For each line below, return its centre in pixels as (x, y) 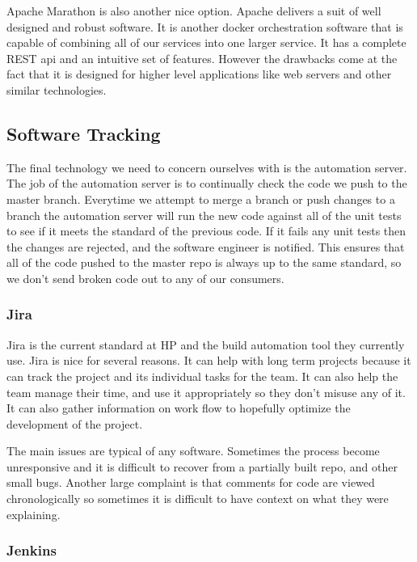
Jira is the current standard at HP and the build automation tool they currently (206, 344)
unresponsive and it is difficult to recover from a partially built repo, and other (202, 466)
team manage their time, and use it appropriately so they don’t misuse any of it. (206, 392)
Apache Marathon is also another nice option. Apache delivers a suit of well (194, 11)
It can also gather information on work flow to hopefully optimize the (179, 408)
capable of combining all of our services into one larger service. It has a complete (206, 42)
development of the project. (75, 423)
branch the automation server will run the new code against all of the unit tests (204, 215)
